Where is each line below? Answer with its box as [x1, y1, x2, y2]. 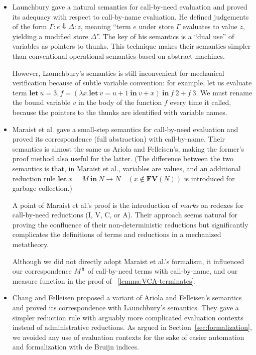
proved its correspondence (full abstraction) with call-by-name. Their [12, 134, 225, 144]
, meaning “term [80, 21, 131, 32]
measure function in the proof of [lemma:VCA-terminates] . [12, 275, 196, 286]
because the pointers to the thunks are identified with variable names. [12, 106, 227, 117]
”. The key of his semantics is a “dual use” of [96, 31, 234, 41]
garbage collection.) [12, 183, 72, 193]
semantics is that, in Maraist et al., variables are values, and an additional [12, 163, 241, 173]
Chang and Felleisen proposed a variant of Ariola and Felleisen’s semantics [12, 292, 242, 303]
